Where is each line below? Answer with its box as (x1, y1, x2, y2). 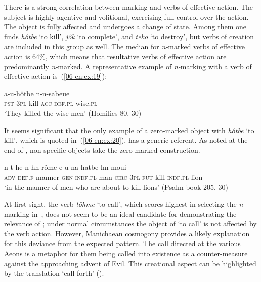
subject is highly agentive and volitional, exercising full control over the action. (4, 11, 249, 22)
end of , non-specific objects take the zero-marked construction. (4, 144, 200, 155)
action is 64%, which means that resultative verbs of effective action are (4, 51, 227, 61)
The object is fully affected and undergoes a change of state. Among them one (4, 21, 246, 32)
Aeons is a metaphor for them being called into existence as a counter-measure (4, 248, 248, 259)
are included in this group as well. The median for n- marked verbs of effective (4, 41, 245, 52)
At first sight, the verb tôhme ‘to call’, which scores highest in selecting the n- (4, 198, 246, 209)
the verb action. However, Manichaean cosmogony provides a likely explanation (4, 228, 250, 238)
